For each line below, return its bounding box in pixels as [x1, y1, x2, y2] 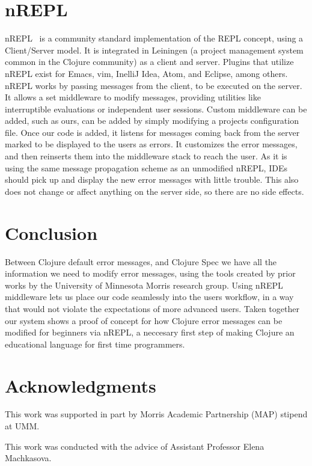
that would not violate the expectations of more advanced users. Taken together [5, 302, 299, 314]
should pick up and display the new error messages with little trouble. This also [5, 173, 299, 186]
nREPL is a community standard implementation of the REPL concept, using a [5, 32, 304, 44]
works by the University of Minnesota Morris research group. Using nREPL [5, 278, 283, 291]
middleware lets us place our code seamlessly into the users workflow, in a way [5, 290, 294, 303]
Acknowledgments [5, 373, 156, 397]
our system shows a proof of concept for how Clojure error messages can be [5, 314, 283, 327]
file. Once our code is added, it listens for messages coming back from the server [5, 126, 300, 138]
